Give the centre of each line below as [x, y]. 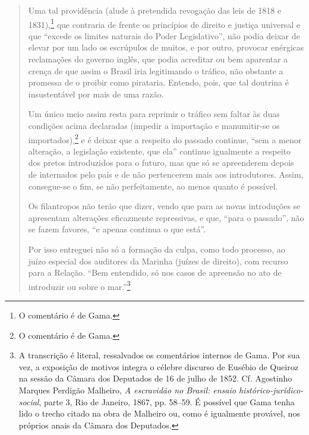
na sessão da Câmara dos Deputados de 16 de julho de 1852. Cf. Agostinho [155, 378]
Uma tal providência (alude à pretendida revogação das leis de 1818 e [155, 10]
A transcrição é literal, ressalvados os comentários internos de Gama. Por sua [159, 355]
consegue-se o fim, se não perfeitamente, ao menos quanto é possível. [153, 186]
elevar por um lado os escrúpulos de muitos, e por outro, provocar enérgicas [166, 47]
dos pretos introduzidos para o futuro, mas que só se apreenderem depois [161, 163]
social [29, 401]
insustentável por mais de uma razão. [96, 94]
